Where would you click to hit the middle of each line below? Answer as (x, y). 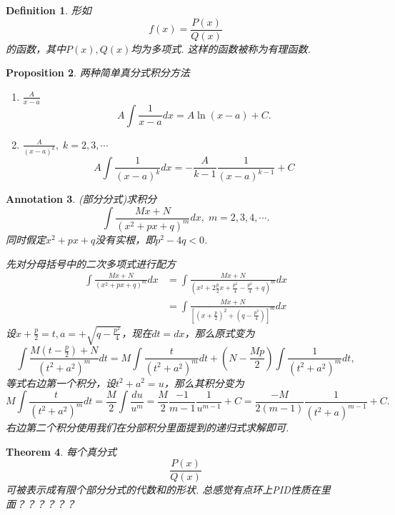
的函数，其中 (36, 48)
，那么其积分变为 (204, 382)
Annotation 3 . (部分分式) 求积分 (81, 199)
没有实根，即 (125, 240)
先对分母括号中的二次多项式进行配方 (91, 263)
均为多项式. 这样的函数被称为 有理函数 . (221, 48)
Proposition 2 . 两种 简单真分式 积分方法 (98, 72)
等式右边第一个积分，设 (61, 382)
